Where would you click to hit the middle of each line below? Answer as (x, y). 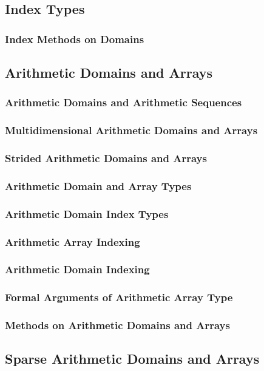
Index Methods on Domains (75, 39)
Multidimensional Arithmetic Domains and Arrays (131, 130)
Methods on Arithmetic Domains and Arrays (117, 325)
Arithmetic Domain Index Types (87, 213)
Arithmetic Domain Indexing (77, 269)
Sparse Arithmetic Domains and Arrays (132, 359)
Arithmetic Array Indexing (73, 241)
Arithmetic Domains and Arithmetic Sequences (124, 102)
